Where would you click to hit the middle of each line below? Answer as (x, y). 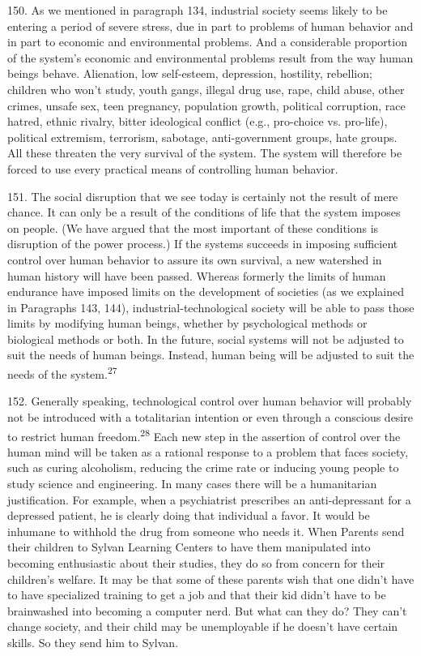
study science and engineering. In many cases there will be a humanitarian (192, 483)
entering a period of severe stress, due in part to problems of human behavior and (210, 26)
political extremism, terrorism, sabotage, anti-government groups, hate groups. (202, 137)
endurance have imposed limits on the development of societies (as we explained (206, 292)
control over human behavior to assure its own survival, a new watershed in (195, 259)
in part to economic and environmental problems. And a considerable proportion (207, 42)
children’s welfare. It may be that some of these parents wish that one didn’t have (211, 579)
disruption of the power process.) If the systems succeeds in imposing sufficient (203, 244)
